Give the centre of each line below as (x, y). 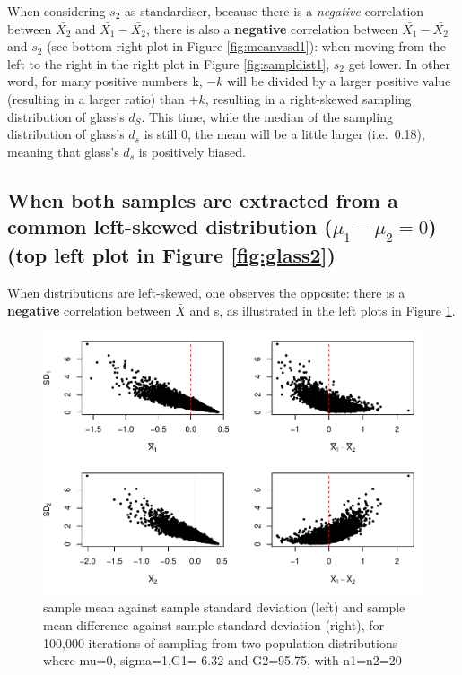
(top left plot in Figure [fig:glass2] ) (171, 255)
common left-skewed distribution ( (170, 226)
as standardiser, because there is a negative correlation (275, 11)
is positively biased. (192, 151)
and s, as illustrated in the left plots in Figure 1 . (323, 310)
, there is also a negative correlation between (272, 28)
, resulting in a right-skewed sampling (308, 98)
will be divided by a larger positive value (339, 81)
